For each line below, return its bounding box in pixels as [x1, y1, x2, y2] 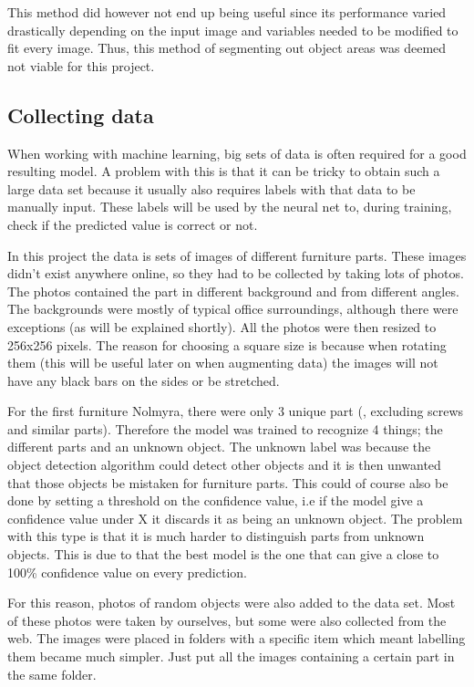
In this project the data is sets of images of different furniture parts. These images [7, 245, 467, 265]
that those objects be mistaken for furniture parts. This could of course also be [7, 473, 448, 492]
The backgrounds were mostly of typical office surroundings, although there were [7, 299, 459, 318]
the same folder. [7, 664, 97, 683]
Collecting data [7, 100, 154, 129]
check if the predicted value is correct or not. [7, 214, 258, 234]
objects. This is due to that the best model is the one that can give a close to [7, 545, 439, 564]
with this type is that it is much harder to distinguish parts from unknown [7, 526, 425, 546]
